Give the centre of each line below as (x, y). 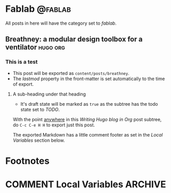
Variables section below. (39, 140)
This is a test (22, 62)
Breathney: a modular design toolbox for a (74, 39)
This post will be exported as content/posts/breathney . (71, 73)
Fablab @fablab (38, 9)
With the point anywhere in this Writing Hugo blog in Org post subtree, (87, 119)
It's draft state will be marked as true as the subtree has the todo (89, 104)
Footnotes (27, 161)
